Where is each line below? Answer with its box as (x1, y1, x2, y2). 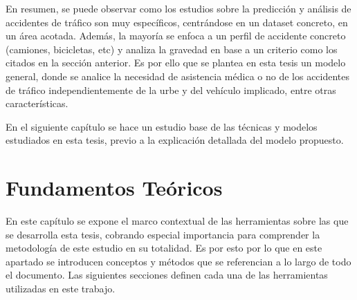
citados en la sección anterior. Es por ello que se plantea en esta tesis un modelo (6, 55, 346, 70)
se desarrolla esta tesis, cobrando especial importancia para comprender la (6, 227, 320, 241)
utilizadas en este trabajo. (6, 281, 116, 296)
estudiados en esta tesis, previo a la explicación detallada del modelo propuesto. (6, 133, 344, 147)
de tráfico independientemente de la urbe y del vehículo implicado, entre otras (6, 82, 336, 97)
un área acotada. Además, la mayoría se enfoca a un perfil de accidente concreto (6, 28, 346, 43)
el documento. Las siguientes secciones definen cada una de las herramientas (6, 268, 328, 282)
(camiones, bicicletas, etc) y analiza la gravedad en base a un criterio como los (6, 41, 338, 56)
